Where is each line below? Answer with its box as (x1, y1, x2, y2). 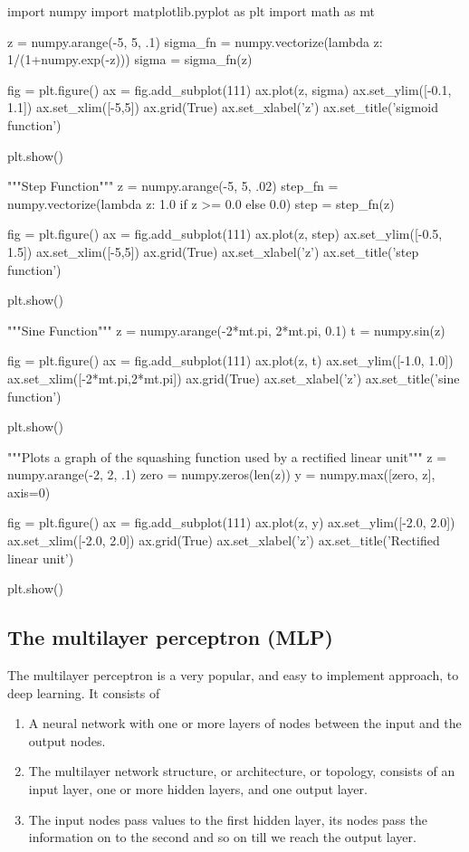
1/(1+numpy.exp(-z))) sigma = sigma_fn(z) (7, 50, 253, 69)
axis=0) (7, 482, 51, 501)
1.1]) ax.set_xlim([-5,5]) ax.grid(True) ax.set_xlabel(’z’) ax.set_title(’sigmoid (7, 98, 439, 117)
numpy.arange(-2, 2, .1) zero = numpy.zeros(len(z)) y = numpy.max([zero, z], (7, 465, 435, 484)
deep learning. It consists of (7, 683, 160, 702)
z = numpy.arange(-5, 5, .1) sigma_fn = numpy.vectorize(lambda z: (7, 32, 383, 51)
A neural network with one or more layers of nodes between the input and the (28, 714, 462, 733)
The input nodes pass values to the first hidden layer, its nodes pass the (28, 809, 427, 828)
